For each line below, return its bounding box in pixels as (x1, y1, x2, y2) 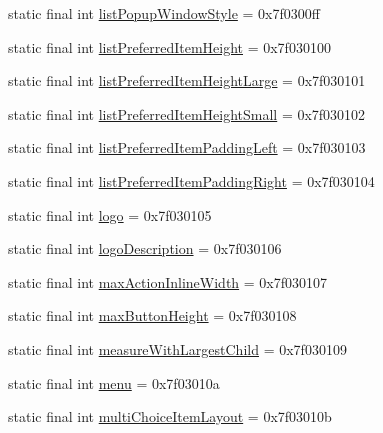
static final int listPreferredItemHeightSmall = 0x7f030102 (8, 103, 366, 124)
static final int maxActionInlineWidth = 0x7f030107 (8, 271, 328, 292)
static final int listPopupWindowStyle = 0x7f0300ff (8, 3, 320, 23)
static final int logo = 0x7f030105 (8, 204, 212, 225)
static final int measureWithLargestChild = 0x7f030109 (8, 338, 347, 359)
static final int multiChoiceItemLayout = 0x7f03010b (8, 406, 332, 427)
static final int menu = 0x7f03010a (8, 372, 220, 393)
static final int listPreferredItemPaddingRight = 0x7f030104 (8, 170, 375, 191)
